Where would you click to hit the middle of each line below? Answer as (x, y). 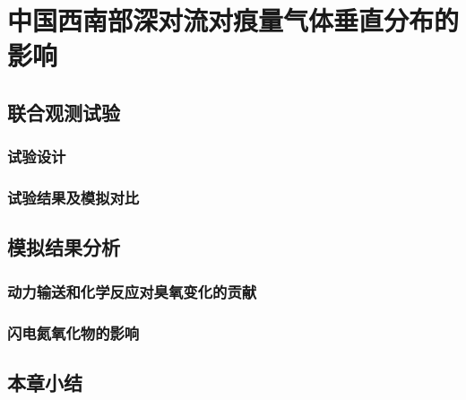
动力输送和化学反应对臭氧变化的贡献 (132, 291)
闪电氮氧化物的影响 (73, 332)
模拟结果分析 (64, 247)
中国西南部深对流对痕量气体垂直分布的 (233, 20)
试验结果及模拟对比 (73, 198)
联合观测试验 (64, 112)
